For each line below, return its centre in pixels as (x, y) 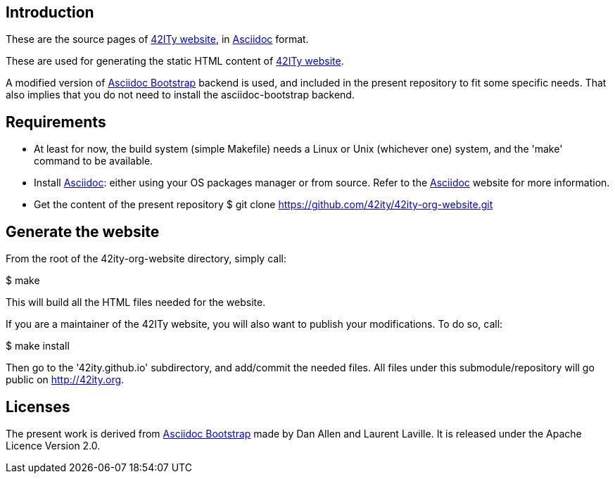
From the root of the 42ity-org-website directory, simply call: (146, 259)
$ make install (38, 346)
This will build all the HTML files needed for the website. (136, 302)
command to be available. (94, 161)
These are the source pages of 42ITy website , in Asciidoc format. (157, 39)
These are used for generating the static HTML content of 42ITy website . (175, 61)
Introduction (50, 12)
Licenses (38, 407)
